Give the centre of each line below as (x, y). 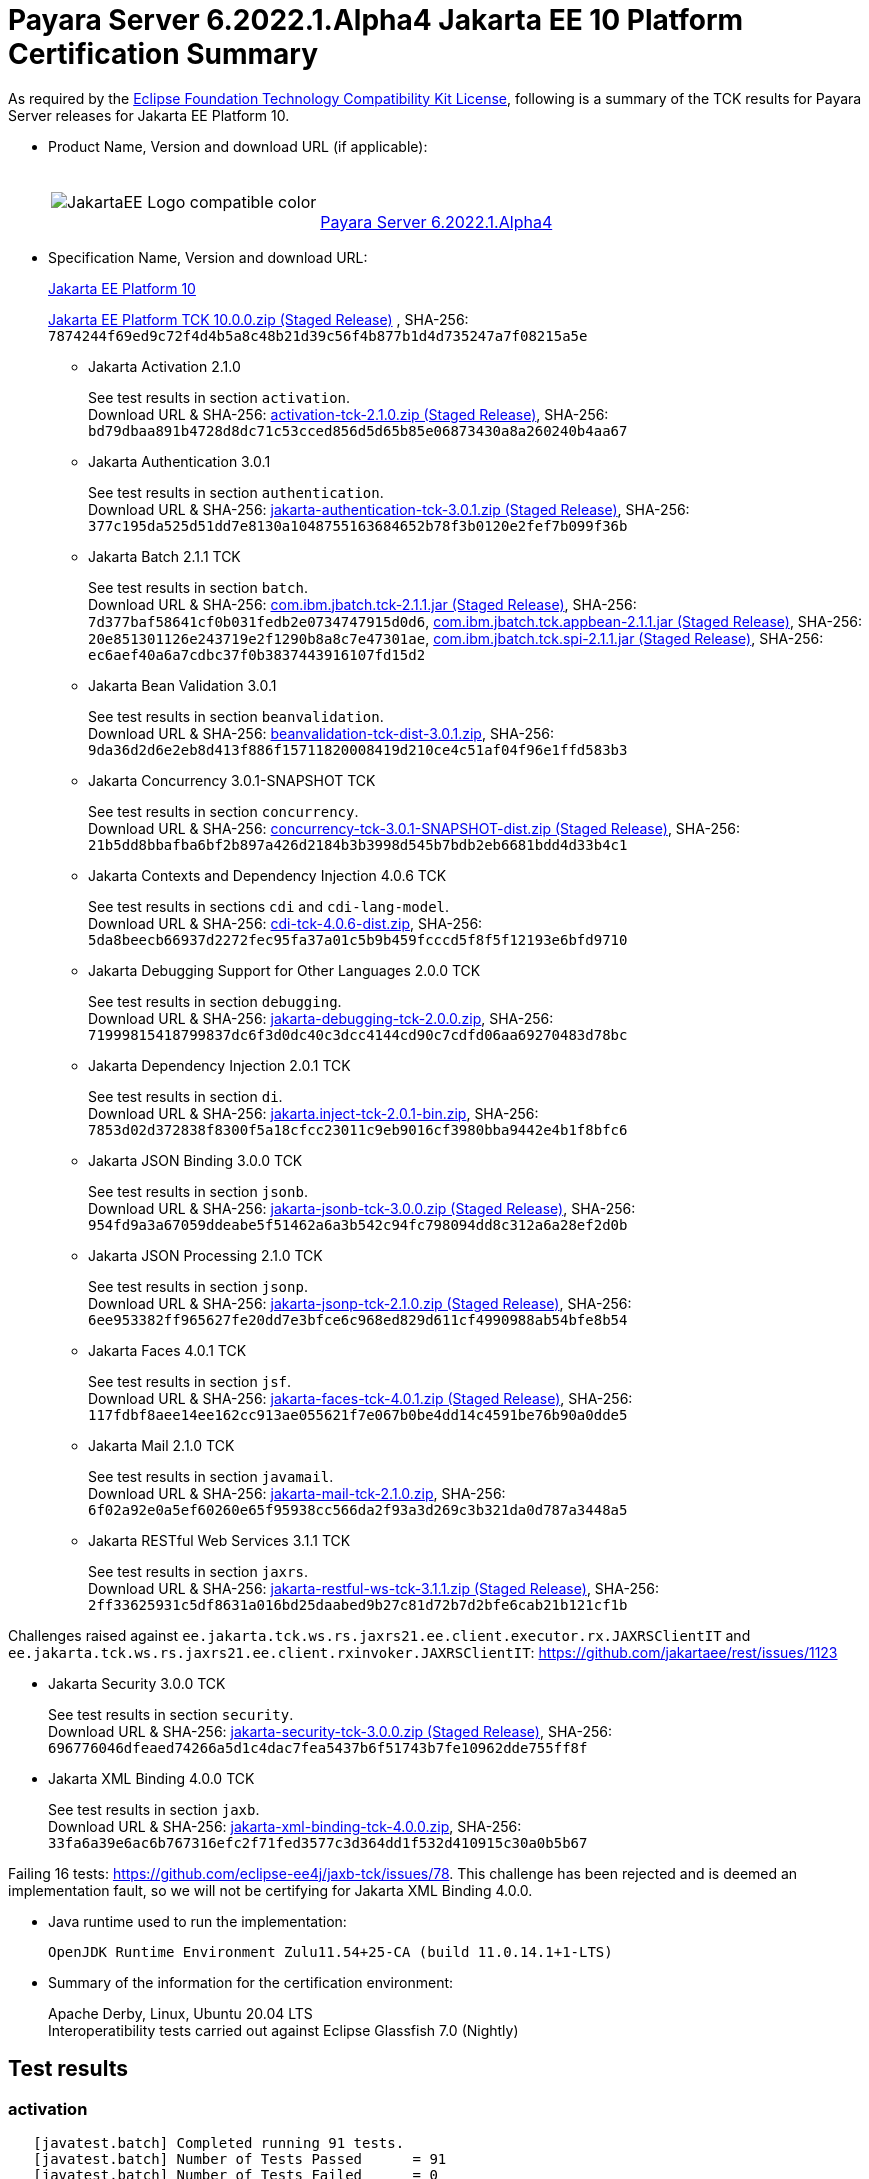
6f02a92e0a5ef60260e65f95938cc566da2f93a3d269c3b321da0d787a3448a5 (358, 1509)
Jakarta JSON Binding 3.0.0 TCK (195, 1160)
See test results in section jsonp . (198, 1286)
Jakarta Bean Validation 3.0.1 (182, 685)
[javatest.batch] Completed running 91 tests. (219, 2142)
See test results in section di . (185, 1096)
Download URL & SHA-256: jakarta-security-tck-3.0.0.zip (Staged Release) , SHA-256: (330, 1731)
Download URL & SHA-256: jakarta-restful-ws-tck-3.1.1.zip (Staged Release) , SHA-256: (373, 1588)
